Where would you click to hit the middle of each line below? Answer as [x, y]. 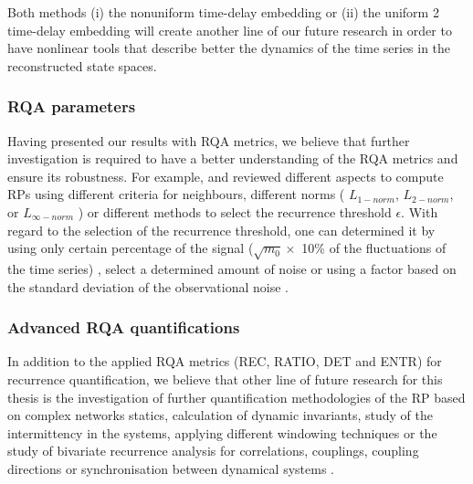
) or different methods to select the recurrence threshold [235, 211]
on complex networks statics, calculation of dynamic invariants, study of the [220, 415]
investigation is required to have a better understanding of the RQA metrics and [233, 158]
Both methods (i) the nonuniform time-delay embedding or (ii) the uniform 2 [223, 12]
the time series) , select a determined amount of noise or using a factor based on [232, 268]
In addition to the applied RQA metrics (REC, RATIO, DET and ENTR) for [225, 361]
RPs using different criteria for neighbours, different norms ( [176, 194]
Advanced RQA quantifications [124, 327]
